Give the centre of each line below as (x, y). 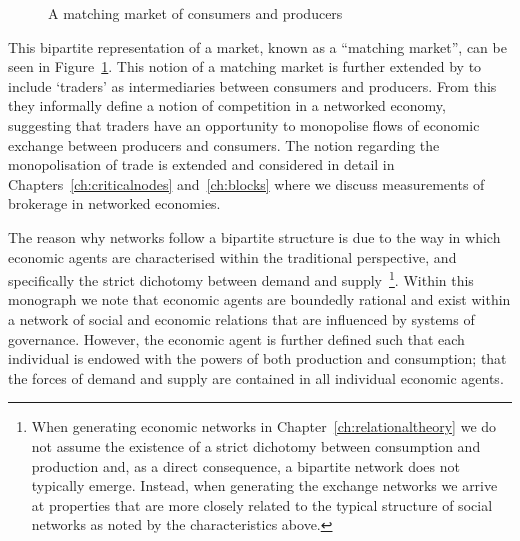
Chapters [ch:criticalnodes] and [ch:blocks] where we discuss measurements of (246, 183)
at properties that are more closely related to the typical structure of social (262, 504)
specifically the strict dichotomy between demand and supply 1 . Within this (241, 278)
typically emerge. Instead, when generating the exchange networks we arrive (264, 485)
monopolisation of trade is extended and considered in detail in (201, 164)
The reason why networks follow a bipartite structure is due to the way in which (254, 236)
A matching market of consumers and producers (195, 13)
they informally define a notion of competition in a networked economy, (227, 105)
